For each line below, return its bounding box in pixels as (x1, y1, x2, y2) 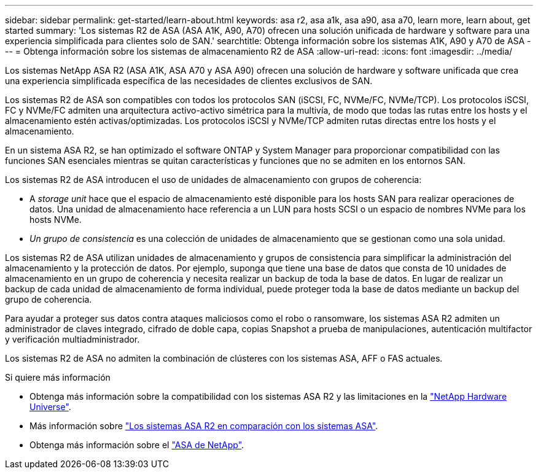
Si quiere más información (5, 372, 111, 383)
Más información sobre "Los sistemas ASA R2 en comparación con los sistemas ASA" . (29, 421, 378, 431)
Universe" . (29, 402, 71, 412)
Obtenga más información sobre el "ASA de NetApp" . (29, 440, 244, 450)
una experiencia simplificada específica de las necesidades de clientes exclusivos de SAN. (5, 76, 373, 86)
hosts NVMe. (29, 214, 82, 225)
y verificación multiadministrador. (5, 334, 140, 344)
